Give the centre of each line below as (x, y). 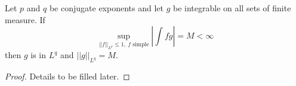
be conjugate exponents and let (106, 8)
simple (141, 44)
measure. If (25, 19)
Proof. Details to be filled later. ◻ (67, 76)
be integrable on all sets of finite (232, 8)
